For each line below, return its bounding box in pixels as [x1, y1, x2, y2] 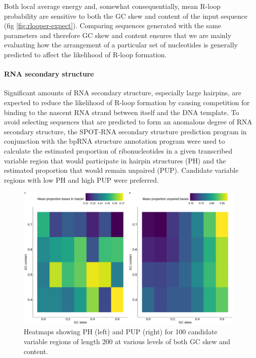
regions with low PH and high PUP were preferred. [4, 174, 159, 185]
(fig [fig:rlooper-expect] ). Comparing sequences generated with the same [4, 20, 221, 31]
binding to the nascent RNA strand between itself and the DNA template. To [4, 107, 239, 117]
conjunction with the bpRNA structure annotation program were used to [4, 136, 225, 146]
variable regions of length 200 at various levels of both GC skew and [24, 336, 230, 347]
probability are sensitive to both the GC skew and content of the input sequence [4, 10, 248, 21]
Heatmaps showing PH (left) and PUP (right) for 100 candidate [24, 326, 217, 337]
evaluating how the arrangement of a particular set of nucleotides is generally [4, 40, 238, 50]
